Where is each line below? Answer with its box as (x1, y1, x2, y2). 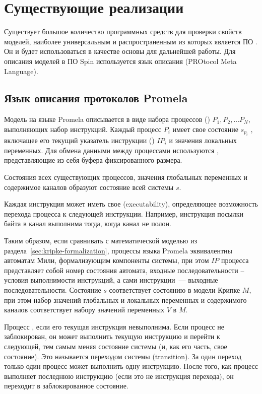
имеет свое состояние (172, 123, 238, 134)
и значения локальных (169, 135, 237, 146)
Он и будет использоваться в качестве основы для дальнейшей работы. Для (4, 46, 236, 56)
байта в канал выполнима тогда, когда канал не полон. (4, 218, 171, 229)
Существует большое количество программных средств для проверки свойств (4, 26, 242, 37)
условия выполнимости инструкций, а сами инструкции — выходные (4, 275, 218, 285)
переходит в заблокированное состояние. (4, 380, 128, 391)
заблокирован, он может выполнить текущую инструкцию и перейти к (4, 331, 220, 342)
